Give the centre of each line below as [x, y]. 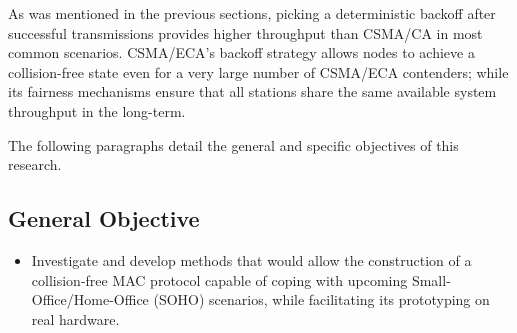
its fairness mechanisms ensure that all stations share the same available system [252, 91]
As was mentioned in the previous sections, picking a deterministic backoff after [252, 13]
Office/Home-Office [90, 299]
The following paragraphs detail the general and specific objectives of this [233, 144]
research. [35, 164]
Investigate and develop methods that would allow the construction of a [251, 259]
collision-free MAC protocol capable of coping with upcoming [219, 279]
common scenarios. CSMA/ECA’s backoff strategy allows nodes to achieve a [241, 52]
